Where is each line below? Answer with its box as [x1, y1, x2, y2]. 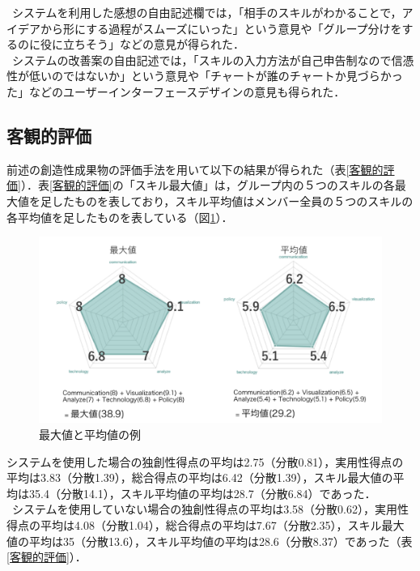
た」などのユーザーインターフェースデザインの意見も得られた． [6, 83, 346, 100]
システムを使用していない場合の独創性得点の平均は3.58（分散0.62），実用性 [11, 501, 409, 518]
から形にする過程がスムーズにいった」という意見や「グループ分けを [40, 19, 402, 36]
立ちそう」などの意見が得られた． [62, 36, 244, 53]
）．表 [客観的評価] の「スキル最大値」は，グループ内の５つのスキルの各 [20, 177, 395, 194]
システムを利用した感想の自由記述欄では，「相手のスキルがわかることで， [11, 4, 402, 20]
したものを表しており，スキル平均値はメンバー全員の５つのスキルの [51, 192, 414, 209]
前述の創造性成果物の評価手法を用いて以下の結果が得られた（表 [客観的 [6, 160, 384, 177]
